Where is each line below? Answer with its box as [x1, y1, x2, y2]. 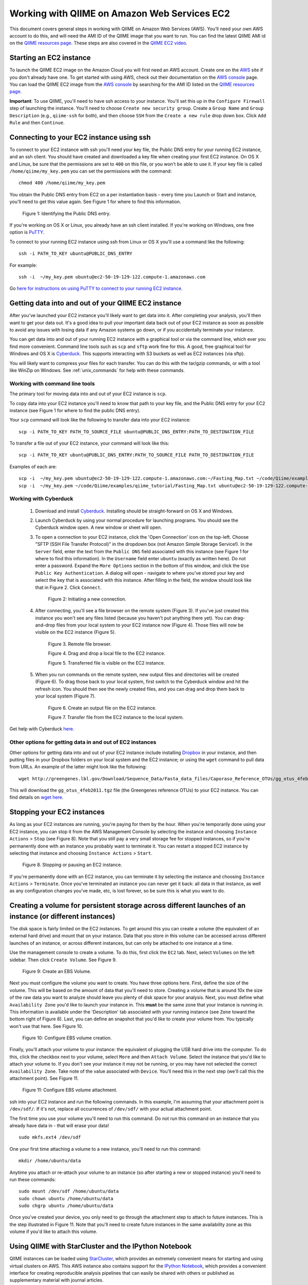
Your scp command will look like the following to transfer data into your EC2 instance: [9, 417, 191, 423]
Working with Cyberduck [9, 495, 73, 502]
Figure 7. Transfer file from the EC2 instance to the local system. [48, 714, 184, 720]
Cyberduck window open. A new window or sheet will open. [35, 524, 162, 530]
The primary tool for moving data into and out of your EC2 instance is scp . [9, 391, 167, 397]
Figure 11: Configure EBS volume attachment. [22, 1087, 118, 1093]
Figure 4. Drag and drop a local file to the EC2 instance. [48, 650, 165, 656]
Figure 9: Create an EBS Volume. [22, 968, 92, 974]
